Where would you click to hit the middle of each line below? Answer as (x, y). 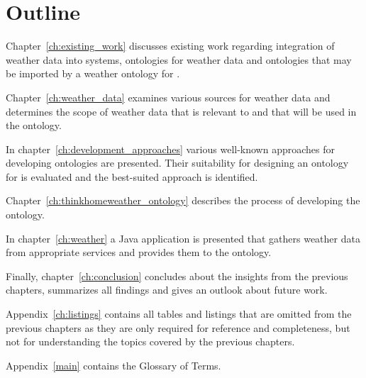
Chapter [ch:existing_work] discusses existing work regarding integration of (170, 46)
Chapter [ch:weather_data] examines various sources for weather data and (168, 97)
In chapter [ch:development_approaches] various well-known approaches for (171, 149)
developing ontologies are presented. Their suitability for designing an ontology (177, 163)
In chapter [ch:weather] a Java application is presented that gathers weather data (183, 238)
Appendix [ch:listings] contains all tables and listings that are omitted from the (179, 314)
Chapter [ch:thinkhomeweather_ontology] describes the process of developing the (183, 200)
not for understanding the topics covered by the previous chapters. (150, 341)
